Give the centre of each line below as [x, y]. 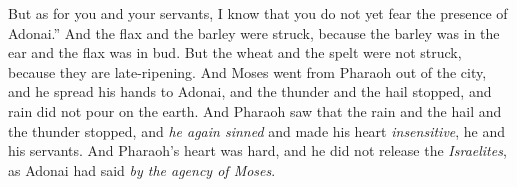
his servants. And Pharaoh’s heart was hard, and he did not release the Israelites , [257, 150]
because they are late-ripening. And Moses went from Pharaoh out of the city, [247, 71]
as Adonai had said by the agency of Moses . [142, 169]
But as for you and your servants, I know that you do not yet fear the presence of [258, 13]
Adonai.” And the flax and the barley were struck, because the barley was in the [254, 32]
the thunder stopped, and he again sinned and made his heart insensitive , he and [257, 130]
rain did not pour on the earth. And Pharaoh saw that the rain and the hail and [255, 110]
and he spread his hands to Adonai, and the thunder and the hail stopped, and [250, 91]
